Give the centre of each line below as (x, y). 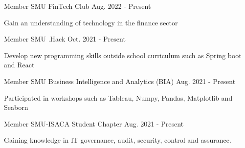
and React (19, 65)
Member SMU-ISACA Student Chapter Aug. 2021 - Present (94, 123)
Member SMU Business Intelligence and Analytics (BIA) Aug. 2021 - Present (120, 81)
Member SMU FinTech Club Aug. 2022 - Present (78, 6)
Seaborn (16, 107)
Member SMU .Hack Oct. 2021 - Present (65, 39)
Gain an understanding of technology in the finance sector (91, 22)
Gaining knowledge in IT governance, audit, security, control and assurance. (118, 140)
